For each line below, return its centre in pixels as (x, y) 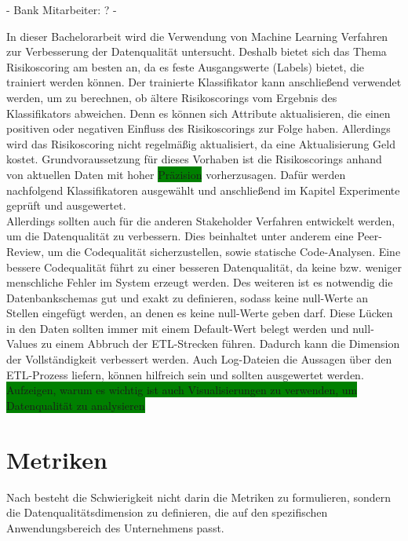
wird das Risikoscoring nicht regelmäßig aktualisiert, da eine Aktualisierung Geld (201, 143)
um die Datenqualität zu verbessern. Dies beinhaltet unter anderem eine (180, 236)
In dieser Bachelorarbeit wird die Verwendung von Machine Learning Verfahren (197, 36)
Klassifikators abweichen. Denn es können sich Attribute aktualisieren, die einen (199, 113)
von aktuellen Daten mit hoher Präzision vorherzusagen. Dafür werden (176, 174)
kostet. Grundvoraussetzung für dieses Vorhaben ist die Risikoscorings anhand (194, 159)
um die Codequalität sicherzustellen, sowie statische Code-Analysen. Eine (224, 251)
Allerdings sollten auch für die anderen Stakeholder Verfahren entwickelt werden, (201, 220)
